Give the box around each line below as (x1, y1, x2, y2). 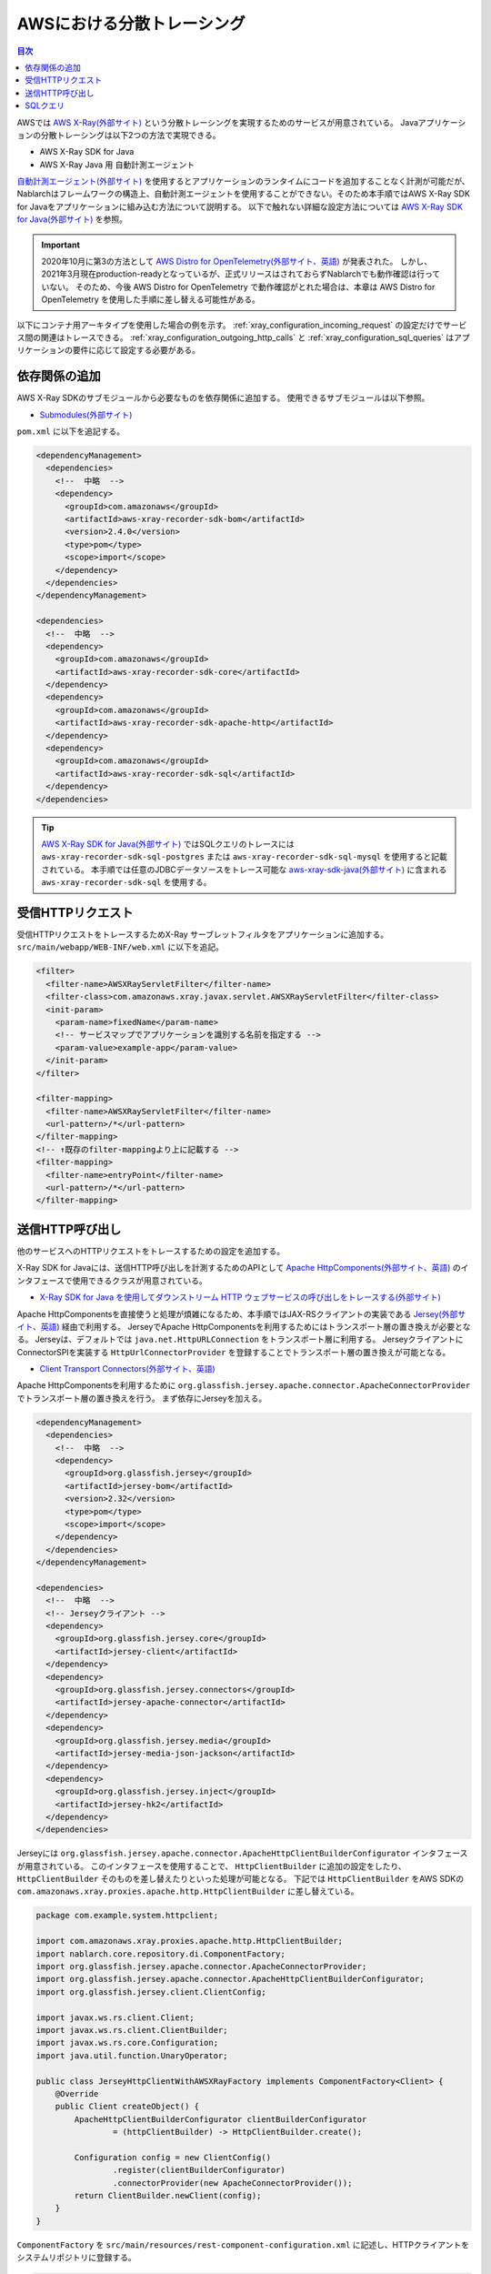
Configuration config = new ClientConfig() (74, 2152, 272, 2162)
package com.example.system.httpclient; (35, 1910, 218, 1921)
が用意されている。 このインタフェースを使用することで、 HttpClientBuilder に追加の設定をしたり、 (16, 1860, 406, 1871)
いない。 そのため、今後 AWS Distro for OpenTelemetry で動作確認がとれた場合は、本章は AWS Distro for (41, 281, 436, 292)
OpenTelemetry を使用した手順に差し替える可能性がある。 (41, 294, 261, 305)
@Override (55, 2088, 99, 2098)
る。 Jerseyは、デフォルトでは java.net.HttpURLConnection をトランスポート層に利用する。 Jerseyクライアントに (16, 1333, 464, 1345)
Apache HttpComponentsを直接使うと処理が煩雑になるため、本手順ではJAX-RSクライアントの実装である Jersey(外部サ (16, 1308, 466, 1319)
